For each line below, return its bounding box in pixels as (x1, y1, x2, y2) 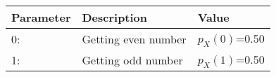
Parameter (11, 9, 71, 25)
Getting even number (82, 30, 187, 47)
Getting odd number (82, 51, 183, 68)
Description (82, 9, 148, 25)
